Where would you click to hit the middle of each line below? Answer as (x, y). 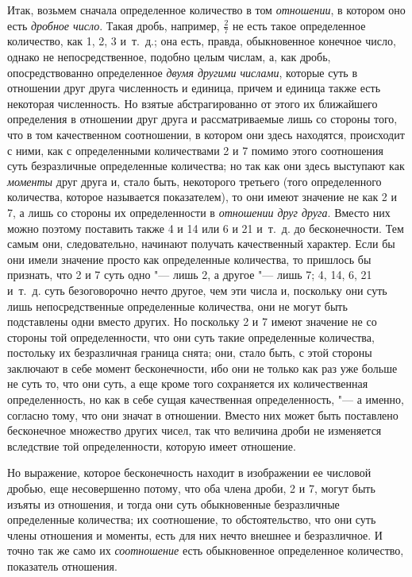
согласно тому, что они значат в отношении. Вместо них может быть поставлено (203, 414)
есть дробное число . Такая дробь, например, (114, 25)
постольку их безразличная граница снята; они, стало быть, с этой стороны (190, 352)
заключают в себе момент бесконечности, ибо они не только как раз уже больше (202, 368)
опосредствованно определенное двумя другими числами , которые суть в (183, 72)
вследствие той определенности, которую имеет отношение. (152, 445)
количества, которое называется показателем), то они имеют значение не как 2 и (202, 197)
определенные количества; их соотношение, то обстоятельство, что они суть (192, 519)
